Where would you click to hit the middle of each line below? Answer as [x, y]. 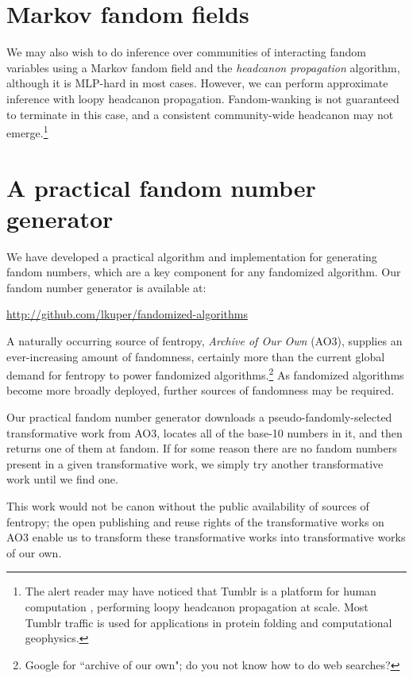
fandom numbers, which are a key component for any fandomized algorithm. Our [204, 272]
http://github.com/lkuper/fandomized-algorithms [127, 314]
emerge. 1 [27, 131]
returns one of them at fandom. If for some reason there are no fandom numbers [202, 448]
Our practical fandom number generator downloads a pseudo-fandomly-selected [199, 417]
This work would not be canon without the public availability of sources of [188, 506]
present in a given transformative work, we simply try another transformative [195, 463]
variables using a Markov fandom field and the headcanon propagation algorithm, [203, 67]
